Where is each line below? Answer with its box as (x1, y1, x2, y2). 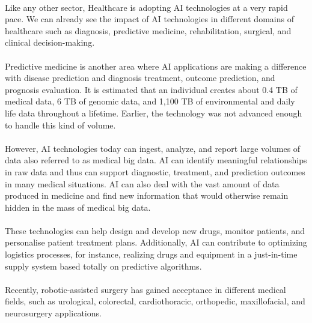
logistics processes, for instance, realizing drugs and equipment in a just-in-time (5, 248, 298, 261)
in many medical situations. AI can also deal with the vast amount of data (5, 177, 280, 190)
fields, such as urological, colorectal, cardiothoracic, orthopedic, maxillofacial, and (5, 295, 305, 307)
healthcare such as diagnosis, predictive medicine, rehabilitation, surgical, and (5, 24, 292, 37)
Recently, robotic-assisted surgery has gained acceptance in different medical (5, 283, 286, 295)
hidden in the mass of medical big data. (5, 201, 151, 213)
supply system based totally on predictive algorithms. (5, 259, 202, 272)
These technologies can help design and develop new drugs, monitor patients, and (5, 224, 305, 237)
